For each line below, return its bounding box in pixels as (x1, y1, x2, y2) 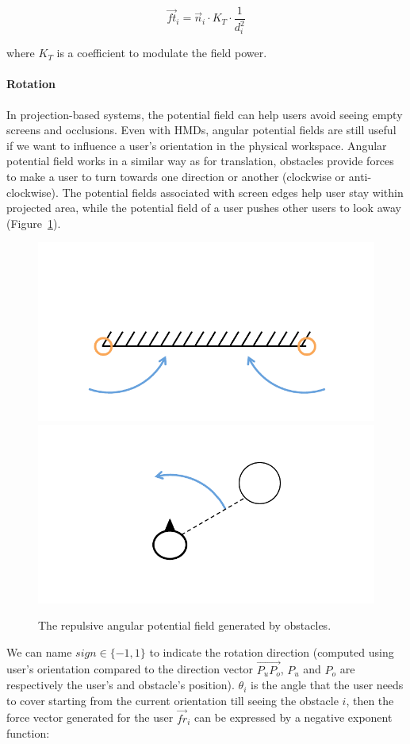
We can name (6, 643, 72, 660)
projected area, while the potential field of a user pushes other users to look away (6, 199, 401, 216)
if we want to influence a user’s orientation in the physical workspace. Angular (6, 137, 387, 153)
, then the (346, 692, 394, 708)
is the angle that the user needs (251, 677, 404, 693)
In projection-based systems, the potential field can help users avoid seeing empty (6, 106, 403, 122)
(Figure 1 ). (6, 214, 61, 231)
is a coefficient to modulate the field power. (56, 44, 267, 61)
